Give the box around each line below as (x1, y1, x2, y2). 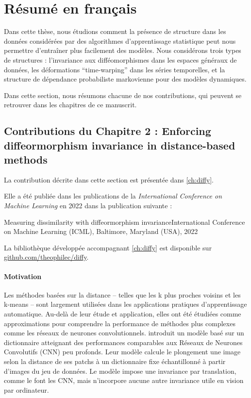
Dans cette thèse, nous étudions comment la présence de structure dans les (4, 26, 226, 36)
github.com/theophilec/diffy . (4, 252, 89, 262)
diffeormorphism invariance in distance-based (4, 137, 235, 152)
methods (4, 152, 48, 167)
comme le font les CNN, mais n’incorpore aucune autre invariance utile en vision (4, 375, 244, 385)
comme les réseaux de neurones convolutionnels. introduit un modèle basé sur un (4, 328, 244, 338)
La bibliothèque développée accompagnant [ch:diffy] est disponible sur (4, 242, 212, 252)
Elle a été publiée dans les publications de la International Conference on (4, 191, 222, 201)
